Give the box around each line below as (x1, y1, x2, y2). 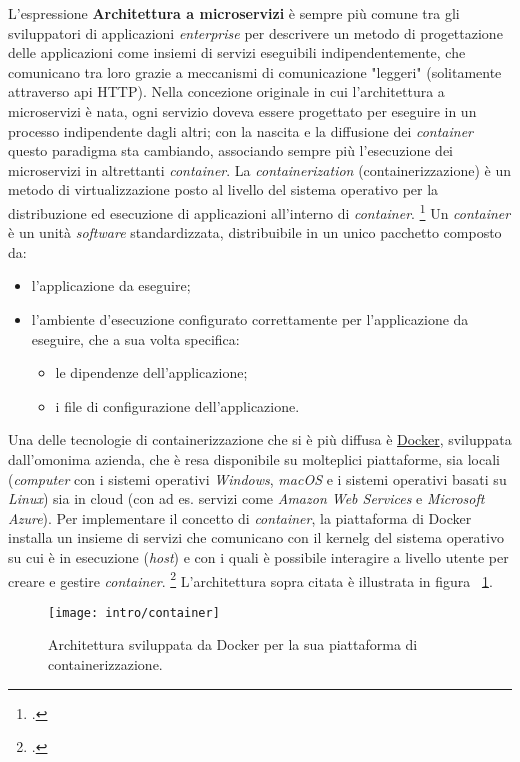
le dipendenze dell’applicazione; (55, 362, 248, 383)
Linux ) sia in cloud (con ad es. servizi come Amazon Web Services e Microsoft (8, 488, 485, 509)
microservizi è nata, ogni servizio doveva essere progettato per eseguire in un (8, 100, 477, 121)
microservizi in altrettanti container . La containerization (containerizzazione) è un (8, 159, 511, 180)
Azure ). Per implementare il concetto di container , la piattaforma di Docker (8, 507, 472, 528)
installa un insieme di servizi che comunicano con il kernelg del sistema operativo (8, 527, 504, 548)
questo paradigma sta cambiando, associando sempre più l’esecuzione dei (8, 140, 454, 161)
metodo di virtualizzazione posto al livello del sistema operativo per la (8, 179, 439, 200)
